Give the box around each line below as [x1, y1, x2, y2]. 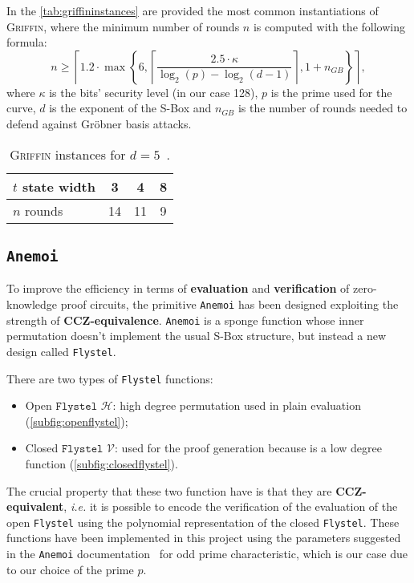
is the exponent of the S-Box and [49, 99, 212, 116]
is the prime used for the [270, 83, 392, 100]
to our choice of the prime [6, 561, 134, 577]
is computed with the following [253, 18, 405, 34]
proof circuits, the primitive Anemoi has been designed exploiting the [60, 295, 399, 312]
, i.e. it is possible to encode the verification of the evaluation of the [63, 498, 398, 515]
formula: [6, 34, 47, 51]
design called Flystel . [6, 342, 116, 359]
